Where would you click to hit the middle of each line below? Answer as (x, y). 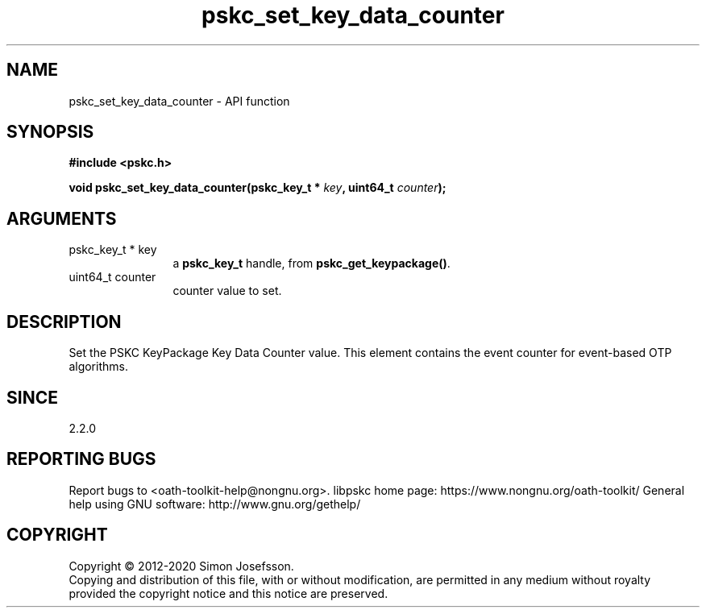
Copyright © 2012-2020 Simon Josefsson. (181, 566)
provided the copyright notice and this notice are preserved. (228, 593)
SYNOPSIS (50, 132)
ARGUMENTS (62, 218)
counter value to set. (227, 291)
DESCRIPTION (64, 322)
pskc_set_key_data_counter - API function (179, 101)
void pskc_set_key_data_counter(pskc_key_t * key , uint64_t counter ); (257, 188)
